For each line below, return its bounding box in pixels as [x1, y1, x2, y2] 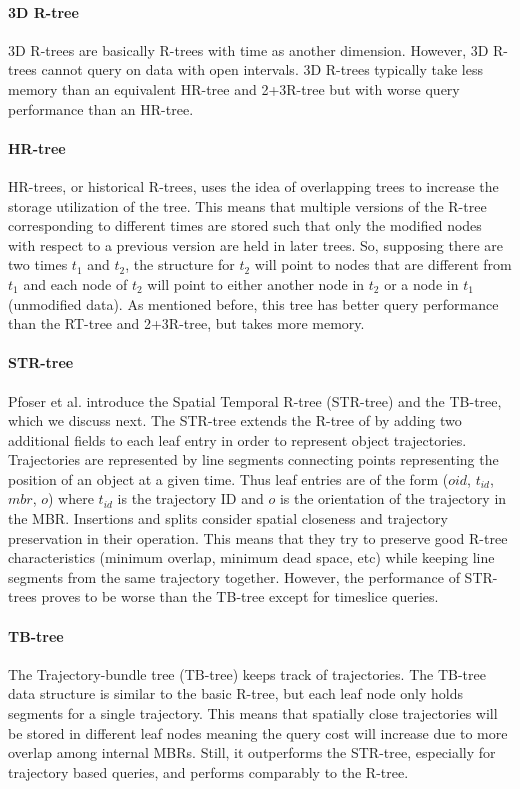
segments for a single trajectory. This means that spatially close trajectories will [8, 703, 498, 724]
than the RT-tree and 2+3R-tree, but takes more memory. [8, 313, 365, 334]
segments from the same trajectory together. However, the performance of [8, 566, 460, 587]
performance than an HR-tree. [8, 98, 194, 119]
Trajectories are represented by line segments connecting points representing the [8, 449, 499, 470]
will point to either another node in [147, 273, 365, 294]
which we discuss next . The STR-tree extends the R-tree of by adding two [8, 410, 462, 431]
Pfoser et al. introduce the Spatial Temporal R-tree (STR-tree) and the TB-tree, [8, 390, 502, 411]
